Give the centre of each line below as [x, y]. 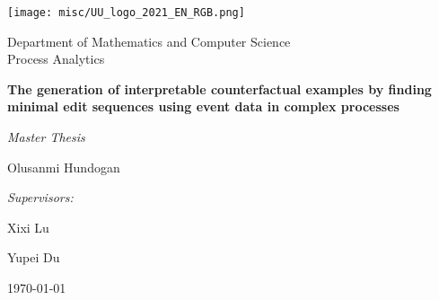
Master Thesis [46, 137]
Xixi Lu [28, 227]
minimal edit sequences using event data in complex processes [203, 106]
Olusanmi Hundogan [64, 167]
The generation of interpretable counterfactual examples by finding [219, 88]
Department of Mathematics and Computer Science [149, 41]
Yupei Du [34, 257]
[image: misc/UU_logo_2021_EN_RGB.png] [126, 13]
